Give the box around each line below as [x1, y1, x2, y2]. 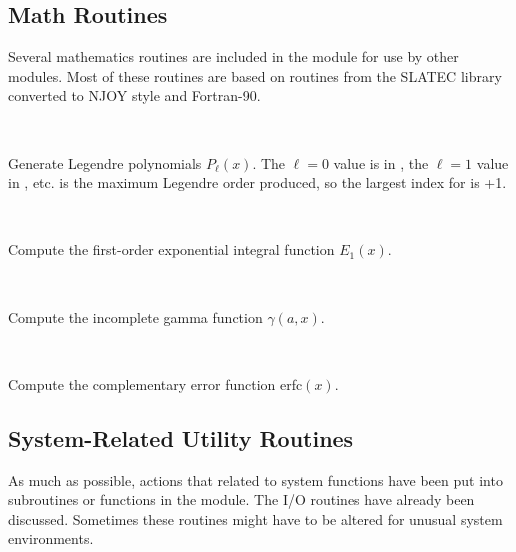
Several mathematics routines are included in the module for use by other [8, 46, 459, 67]
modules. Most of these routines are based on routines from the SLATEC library [8, 65, 502, 86]
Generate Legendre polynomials [8, 152, 202, 173]
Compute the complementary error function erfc [8, 373, 303, 394]
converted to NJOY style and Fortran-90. [8, 85, 261, 106]
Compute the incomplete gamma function [8, 306, 263, 327]
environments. [8, 528, 94, 549]
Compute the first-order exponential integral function [8, 239, 335, 260]
